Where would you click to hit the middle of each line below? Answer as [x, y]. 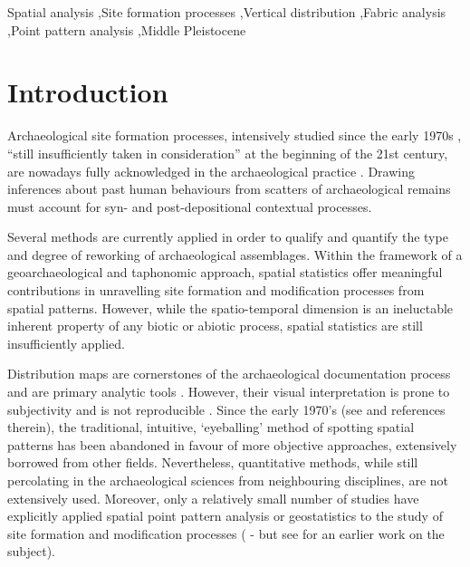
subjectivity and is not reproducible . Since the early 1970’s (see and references [226, 409]
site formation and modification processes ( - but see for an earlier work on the [226, 533]
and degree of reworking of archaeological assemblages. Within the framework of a [235, 254]
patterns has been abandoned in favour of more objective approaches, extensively [232, 444]
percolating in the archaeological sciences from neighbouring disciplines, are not [228, 480]
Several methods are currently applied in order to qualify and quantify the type [228, 237]
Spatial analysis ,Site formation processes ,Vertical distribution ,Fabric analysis [227, 12]
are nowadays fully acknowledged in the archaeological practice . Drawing [211, 171]
